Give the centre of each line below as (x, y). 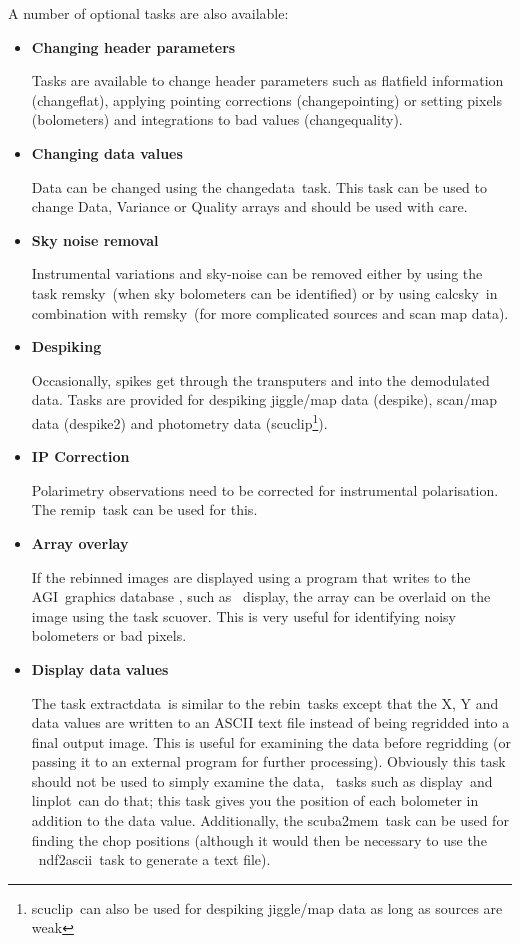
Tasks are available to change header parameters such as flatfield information (267, 80)
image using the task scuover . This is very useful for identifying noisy (243, 615)
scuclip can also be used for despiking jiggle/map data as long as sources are (267, 907)
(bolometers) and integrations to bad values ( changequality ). (217, 119)
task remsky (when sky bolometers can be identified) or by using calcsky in (264, 292)
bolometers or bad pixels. (109, 635)
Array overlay (80, 542)
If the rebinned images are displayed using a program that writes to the (251, 576)
